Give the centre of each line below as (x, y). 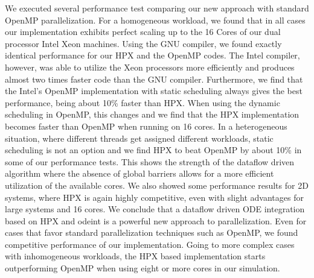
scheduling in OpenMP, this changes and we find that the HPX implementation (152, 114)
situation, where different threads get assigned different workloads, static (139, 138)
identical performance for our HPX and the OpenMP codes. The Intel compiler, (152, 55)
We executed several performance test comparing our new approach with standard (157, 8)
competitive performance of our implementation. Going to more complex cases (150, 244)
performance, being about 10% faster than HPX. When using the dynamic (143, 102)
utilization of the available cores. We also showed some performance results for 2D (157, 185)
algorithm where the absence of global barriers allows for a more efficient (139, 173)
